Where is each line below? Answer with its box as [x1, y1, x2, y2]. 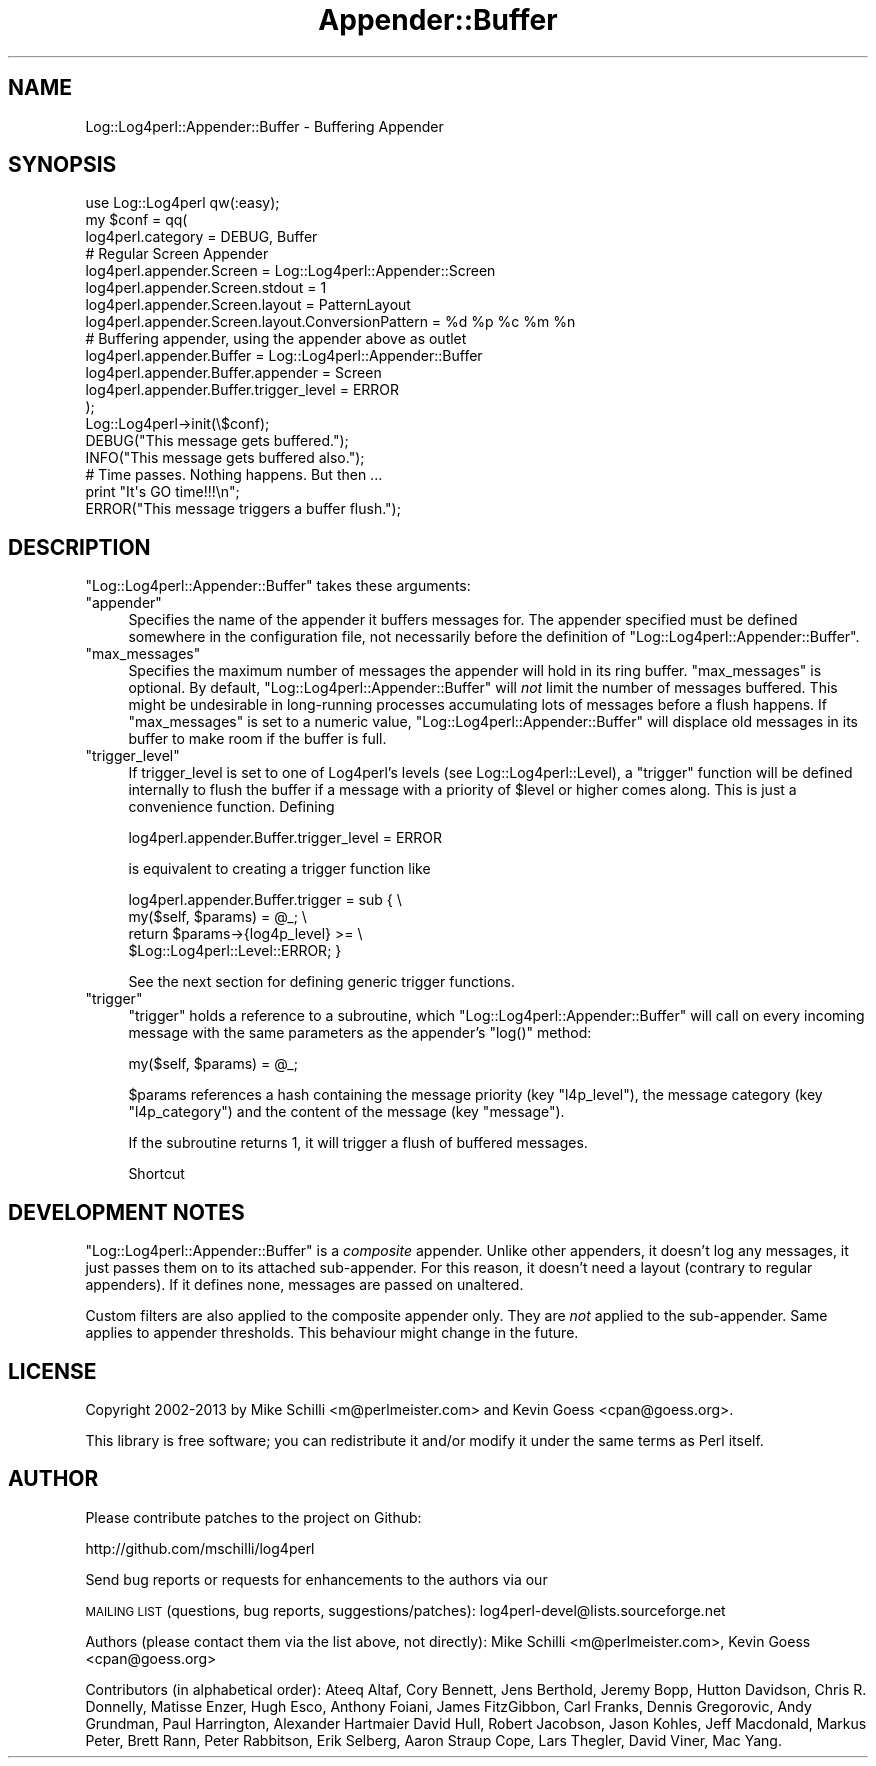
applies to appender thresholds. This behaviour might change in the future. [85, 1324, 579, 1342]
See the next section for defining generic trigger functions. [128, 973, 516, 991]
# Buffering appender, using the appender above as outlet [85, 330, 467, 348]
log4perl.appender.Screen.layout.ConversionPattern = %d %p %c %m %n [85, 313, 576, 331]
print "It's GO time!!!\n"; [85, 483, 240, 501]
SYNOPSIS [8, 152, 117, 178]
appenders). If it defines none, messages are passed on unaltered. [85, 1276, 524, 1294]
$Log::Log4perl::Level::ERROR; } [128, 942, 342, 960]
